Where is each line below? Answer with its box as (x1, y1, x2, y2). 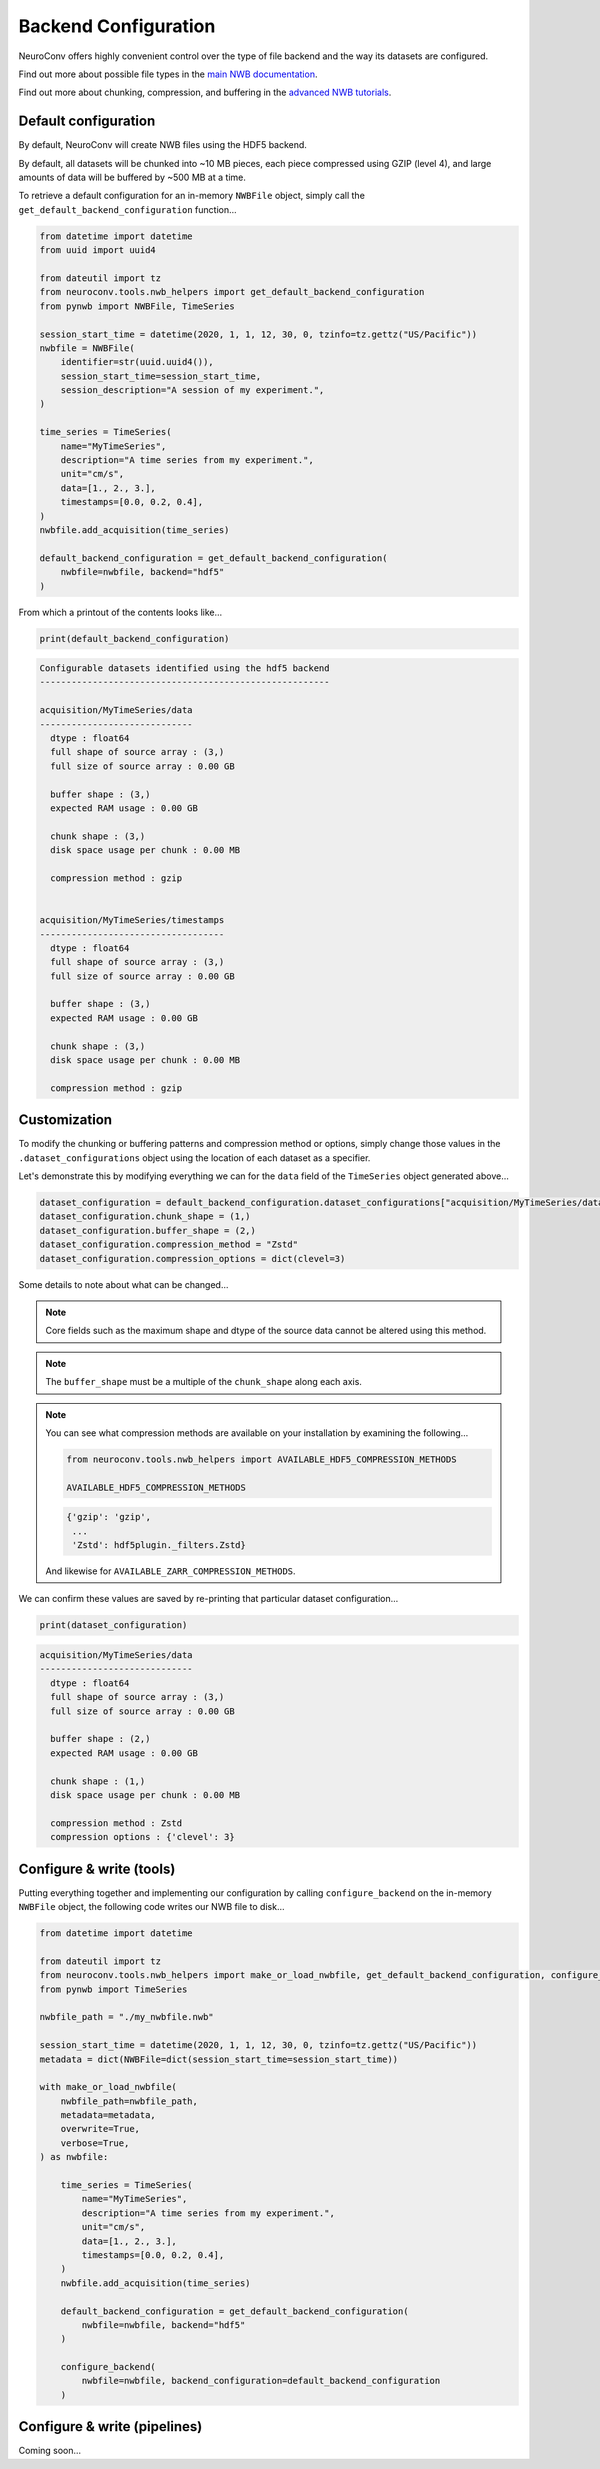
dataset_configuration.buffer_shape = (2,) (39, 1225, 257, 1236)
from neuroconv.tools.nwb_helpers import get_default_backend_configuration (39, 286, 425, 298)
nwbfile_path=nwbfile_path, (60, 2095, 199, 2107)
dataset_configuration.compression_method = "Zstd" (39, 1239, 299, 1250)
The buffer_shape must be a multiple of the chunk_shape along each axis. (45, 1376, 362, 1388)
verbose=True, (60, 2137, 130, 2149)
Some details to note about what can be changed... (18, 1278, 229, 1290)
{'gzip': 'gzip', (66, 1511, 152, 1523)
